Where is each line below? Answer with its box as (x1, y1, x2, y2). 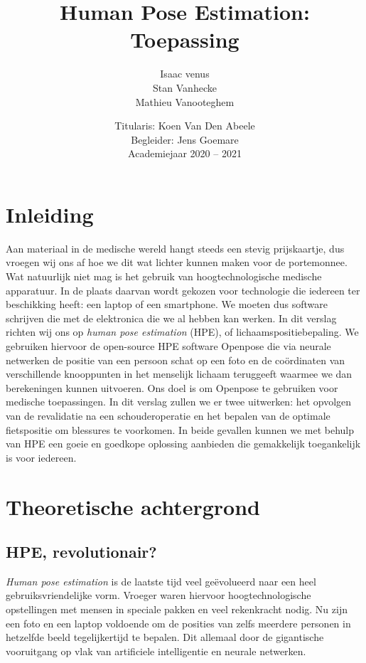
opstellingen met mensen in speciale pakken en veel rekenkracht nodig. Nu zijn (6, 602, 348, 617)
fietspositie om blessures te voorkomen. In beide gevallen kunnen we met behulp (6, 422, 355, 437)
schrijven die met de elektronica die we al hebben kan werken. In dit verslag (6, 310, 337, 325)
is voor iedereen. (6, 450, 77, 465)
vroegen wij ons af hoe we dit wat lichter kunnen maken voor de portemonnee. (6, 255, 348, 270)
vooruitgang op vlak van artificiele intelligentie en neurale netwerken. (6, 643, 306, 658)
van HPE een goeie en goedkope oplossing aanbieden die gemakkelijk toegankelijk (6, 436, 361, 451)
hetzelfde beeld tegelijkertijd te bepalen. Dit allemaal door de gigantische (6, 630, 324, 645)
